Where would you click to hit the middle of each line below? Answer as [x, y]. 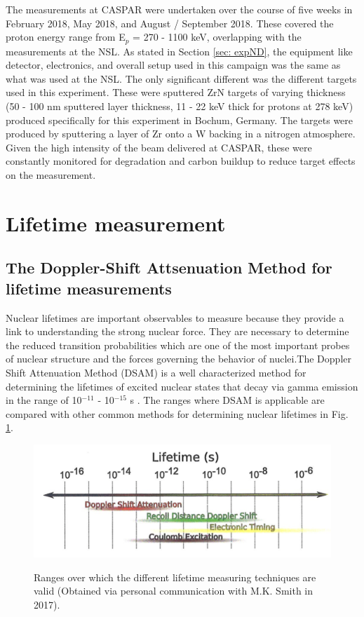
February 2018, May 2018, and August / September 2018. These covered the [170, 23]
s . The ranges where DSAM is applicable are [227, 400]
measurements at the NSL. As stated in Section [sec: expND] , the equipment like [179, 51]
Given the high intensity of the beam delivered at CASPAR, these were [159, 147]
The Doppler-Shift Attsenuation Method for [169, 267]
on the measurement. [51, 174]
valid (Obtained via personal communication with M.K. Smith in [174, 591]
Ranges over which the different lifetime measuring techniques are [175, 577]
